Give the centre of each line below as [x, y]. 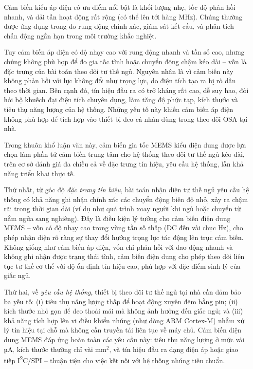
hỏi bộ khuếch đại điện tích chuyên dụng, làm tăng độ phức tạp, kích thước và [121, 100]
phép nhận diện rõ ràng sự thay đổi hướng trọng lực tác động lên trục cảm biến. [124, 237]
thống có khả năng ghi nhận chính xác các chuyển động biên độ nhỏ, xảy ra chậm [126, 199]
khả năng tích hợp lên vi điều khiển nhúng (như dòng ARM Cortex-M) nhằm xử [124, 320]
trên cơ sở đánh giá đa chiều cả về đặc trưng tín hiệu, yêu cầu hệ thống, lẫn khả [124, 163]
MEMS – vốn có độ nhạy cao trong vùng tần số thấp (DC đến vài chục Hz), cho [124, 228]
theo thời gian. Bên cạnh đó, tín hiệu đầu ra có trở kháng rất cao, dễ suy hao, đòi [126, 90]
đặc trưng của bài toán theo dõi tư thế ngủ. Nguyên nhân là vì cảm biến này [119, 71]
